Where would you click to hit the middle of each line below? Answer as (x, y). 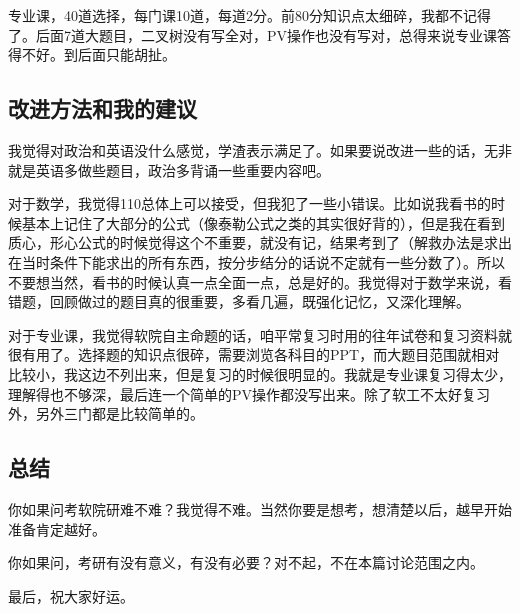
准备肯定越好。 (57, 528)
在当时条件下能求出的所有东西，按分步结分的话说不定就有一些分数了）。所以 (256, 261)
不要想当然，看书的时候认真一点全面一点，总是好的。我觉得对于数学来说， (253, 281)
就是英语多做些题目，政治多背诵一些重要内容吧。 (169, 169)
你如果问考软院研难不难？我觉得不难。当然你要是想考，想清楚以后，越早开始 (260, 508)
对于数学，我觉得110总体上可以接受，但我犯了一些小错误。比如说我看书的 (249, 203)
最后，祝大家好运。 (71, 595)
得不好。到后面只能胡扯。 (92, 54)
